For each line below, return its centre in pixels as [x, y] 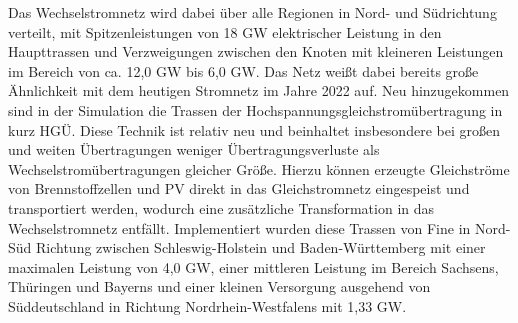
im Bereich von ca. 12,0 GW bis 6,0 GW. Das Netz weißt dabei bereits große [243, 70]
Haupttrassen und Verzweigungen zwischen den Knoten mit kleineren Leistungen [256, 51]
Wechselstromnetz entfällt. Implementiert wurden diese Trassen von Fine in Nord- [259, 227]
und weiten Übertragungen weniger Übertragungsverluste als [194, 149]
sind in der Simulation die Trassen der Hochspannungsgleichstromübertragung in [255, 109]
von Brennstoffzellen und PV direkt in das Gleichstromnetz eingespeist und [239, 188]
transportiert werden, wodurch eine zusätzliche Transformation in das [221, 207]
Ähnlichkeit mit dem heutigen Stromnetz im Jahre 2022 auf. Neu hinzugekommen [259, 90]
